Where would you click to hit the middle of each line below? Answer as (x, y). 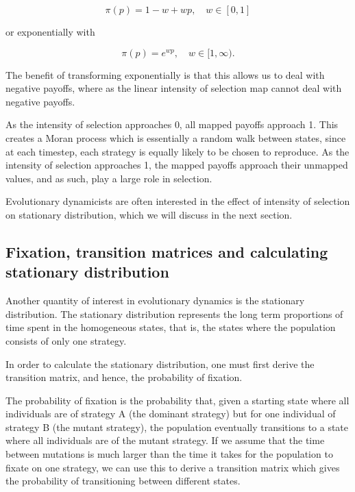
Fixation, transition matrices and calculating (167, 251)
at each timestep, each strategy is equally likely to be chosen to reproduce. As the (177, 151)
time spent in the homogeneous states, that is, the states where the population (171, 327)
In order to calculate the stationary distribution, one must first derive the (160, 364)
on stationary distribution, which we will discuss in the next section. (149, 214)
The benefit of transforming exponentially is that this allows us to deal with (165, 74)
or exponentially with (50, 32)
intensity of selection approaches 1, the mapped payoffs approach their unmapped (177, 165)
